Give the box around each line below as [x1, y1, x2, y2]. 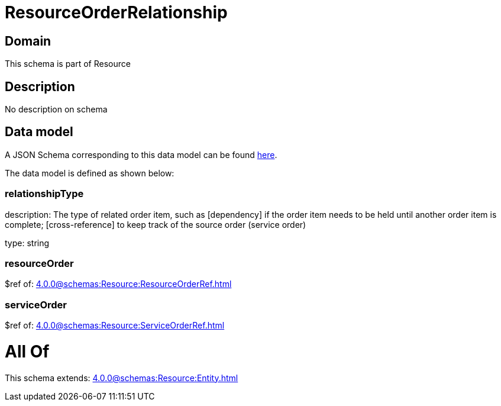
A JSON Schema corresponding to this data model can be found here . [5, 149, 277, 160]
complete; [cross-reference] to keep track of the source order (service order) [5, 219, 306, 230]
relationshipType [5, 188, 84, 200]
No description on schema [5, 104, 108, 115]
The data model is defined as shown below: [5, 167, 174, 178]
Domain [5, 33, 51, 49]
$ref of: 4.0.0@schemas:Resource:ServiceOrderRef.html [5, 320, 225, 331]
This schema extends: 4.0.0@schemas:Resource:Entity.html [5, 372, 238, 383]
